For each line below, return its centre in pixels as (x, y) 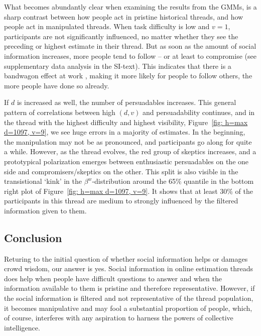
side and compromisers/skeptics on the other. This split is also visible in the (121, 171)
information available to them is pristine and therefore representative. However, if (129, 288)
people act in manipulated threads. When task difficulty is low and (107, 26)
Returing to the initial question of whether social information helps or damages (126, 258)
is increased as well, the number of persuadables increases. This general (126, 102)
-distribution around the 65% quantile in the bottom (173, 181)
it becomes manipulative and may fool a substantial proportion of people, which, (128, 308)
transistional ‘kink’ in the (43, 181)
